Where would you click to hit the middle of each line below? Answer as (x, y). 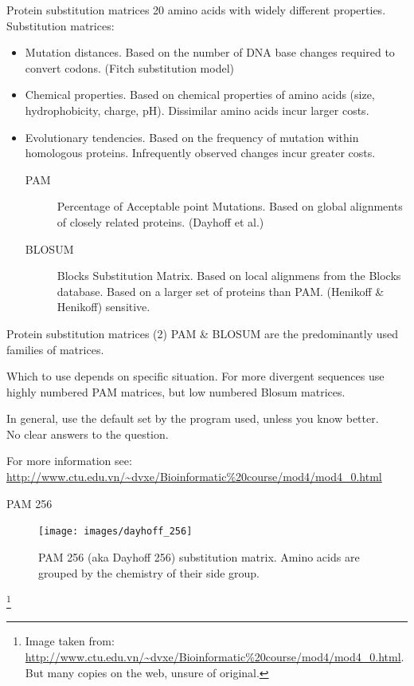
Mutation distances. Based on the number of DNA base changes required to (210, 52)
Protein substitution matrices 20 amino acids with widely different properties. (196, 10)
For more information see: (69, 461)
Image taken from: (70, 641)
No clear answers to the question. (88, 434)
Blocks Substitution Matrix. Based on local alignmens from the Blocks (229, 276)
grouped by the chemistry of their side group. (149, 572)
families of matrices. (55, 349)
